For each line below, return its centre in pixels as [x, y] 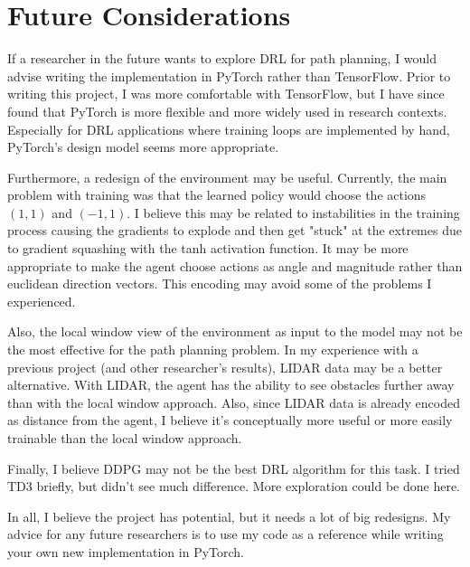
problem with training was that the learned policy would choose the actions [217, 195]
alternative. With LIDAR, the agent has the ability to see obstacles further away [231, 385]
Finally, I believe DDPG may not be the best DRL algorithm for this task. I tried [234, 468]
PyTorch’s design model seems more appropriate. [143, 147]
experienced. [42, 301]
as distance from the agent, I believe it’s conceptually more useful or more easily [230, 420]
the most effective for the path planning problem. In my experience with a [213, 350]
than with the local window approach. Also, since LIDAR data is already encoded [234, 402]
